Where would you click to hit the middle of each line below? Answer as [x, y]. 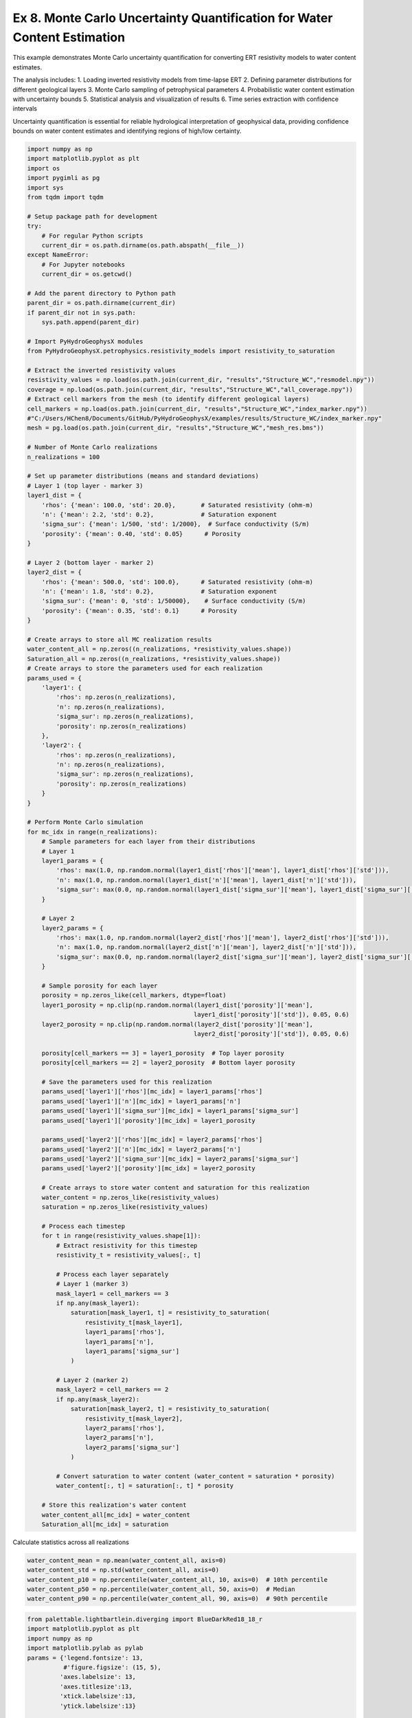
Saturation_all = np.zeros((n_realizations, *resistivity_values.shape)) [154, 659]
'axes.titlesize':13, [96, 1686]
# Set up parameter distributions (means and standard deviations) [143, 476]
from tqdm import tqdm [65, 197]
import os [44, 168]
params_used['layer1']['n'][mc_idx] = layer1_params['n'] [141, 1101]
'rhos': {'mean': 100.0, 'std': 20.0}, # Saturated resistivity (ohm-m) [178, 505]
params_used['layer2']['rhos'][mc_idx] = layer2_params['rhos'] [152, 1140]
